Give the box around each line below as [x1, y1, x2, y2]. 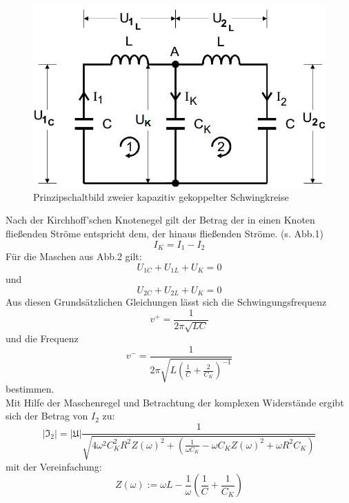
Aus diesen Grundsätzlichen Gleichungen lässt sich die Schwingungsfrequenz [6, 295, 327, 309]
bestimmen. [6, 382, 54, 396]
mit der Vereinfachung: [6, 459, 102, 473]
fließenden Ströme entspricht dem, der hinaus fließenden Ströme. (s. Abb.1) [6, 226, 323, 241]
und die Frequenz [6, 331, 79, 346]
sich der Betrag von [6, 408, 88, 423]
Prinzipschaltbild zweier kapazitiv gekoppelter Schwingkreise [33, 189, 289, 204]
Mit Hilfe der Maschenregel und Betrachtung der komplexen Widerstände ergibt [6, 395, 344, 409]
